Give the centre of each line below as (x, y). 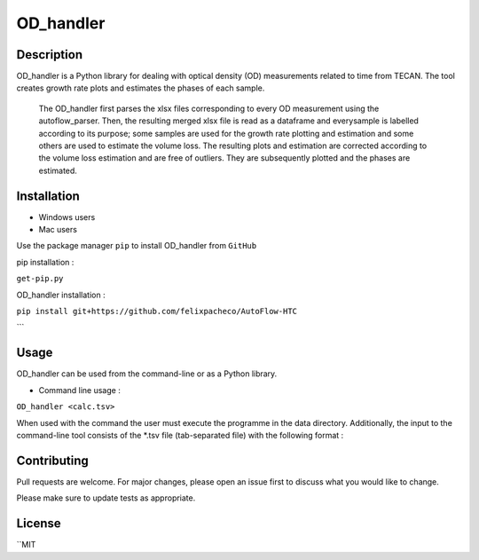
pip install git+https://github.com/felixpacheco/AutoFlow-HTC (157, 312)
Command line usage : (80, 390)
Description (50, 55)
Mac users (58, 230)
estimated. (58, 170)
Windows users (67, 217)
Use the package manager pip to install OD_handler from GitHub (137, 246)
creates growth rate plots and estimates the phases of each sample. (141, 88)
